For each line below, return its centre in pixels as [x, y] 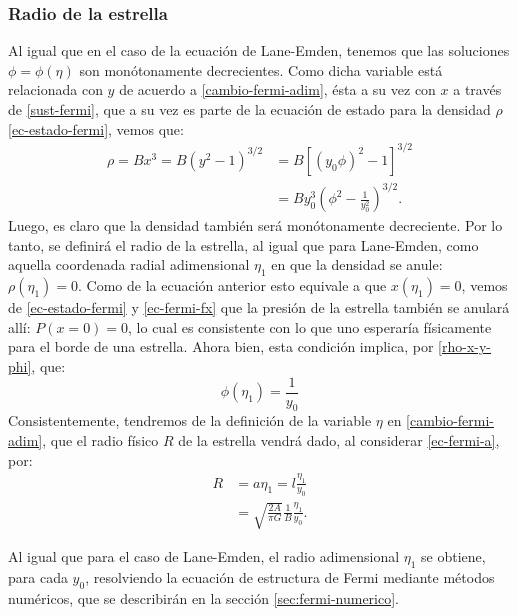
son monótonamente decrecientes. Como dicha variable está [261, 69]
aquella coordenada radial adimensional [129, 264]
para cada [38, 576]
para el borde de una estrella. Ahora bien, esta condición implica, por [221, 346]
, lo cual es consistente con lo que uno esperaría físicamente [310, 326]
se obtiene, [453, 555]
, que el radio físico [100, 440]
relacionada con [55, 89]
